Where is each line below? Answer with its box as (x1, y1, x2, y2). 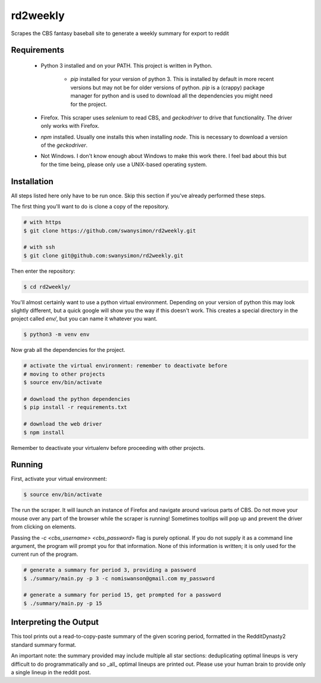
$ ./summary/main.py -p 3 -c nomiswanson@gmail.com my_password (23, 575, 215, 582)
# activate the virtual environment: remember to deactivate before (23, 363, 228, 369)
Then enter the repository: (11, 267, 75, 275)
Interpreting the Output (11, 617, 99, 627)
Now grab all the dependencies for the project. (11, 347, 125, 354)
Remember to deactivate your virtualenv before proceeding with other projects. (11, 444, 205, 451)
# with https (23, 219, 62, 226)
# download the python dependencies (23, 395, 131, 402)
